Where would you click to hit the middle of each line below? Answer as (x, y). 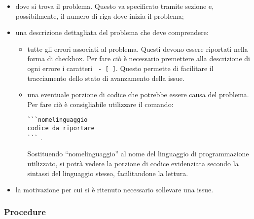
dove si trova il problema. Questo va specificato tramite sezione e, (115, 6)
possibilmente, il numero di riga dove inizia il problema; (100, 16)
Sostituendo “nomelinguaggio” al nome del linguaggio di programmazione (138, 154)
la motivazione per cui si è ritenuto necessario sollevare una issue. (114, 190)
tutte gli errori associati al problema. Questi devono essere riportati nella (138, 49)
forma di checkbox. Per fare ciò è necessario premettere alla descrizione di (139, 58)
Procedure (25, 211)
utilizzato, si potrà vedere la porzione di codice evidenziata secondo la (133, 163)
